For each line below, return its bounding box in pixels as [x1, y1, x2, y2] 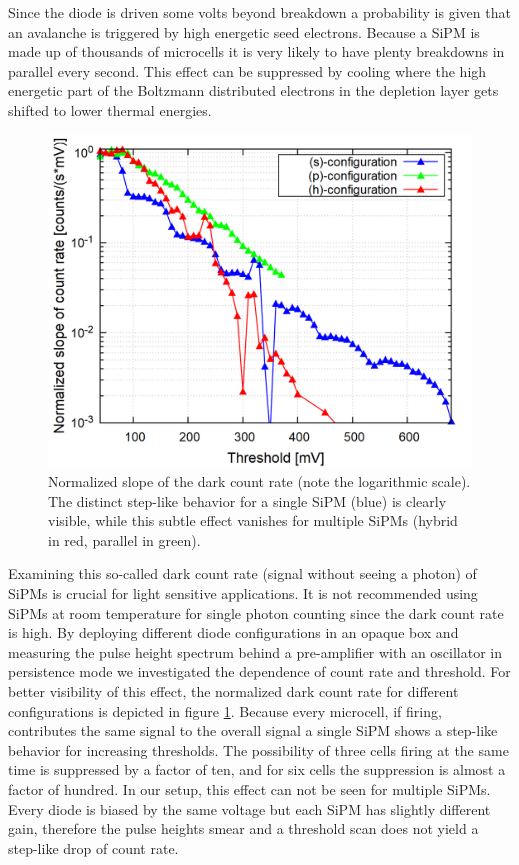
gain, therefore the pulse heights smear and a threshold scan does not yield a [8, 818, 479, 839]
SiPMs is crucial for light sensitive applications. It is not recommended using [8, 583, 478, 604]
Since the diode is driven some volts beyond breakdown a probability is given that [8, 2, 511, 22]
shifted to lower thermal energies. [8, 99, 212, 120]
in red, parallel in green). [48, 529, 201, 550]
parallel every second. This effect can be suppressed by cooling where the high [8, 60, 487, 81]
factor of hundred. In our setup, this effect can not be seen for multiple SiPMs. [8, 778, 491, 799]
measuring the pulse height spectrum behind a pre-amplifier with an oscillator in [8, 641, 503, 662]
